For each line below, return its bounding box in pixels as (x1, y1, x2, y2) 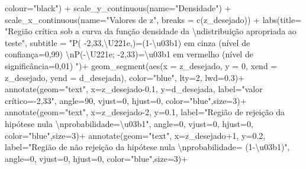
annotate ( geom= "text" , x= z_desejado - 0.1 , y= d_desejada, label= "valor (5, 83, 263, 95)
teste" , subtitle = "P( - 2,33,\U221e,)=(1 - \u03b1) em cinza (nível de (5, 36, 250, 48)
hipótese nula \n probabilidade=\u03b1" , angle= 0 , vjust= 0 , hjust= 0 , (5, 117, 253, 129)
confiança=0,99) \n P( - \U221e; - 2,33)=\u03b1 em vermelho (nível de (5, 48, 253, 60)
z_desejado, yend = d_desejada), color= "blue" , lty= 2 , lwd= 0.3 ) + (5, 71, 245, 83)
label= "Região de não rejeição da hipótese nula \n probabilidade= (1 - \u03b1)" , (5, 141, 290, 153)
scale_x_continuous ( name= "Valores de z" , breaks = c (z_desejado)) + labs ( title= (5, 13, 302, 25)
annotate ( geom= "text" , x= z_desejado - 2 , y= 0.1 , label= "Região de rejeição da (5, 106, 285, 118)
